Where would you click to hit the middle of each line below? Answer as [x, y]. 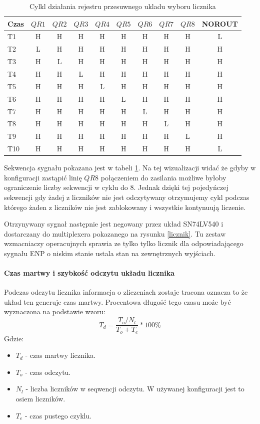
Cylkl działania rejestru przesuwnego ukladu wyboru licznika [122, 6]
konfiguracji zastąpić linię [43, 177]
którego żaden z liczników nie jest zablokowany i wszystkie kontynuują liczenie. [125, 207]
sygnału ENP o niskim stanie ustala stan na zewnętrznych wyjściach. [110, 253]
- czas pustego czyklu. [58, 415]
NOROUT [220, 23]
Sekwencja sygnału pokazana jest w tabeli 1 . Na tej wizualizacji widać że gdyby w [130, 168]
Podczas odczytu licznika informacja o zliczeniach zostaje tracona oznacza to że [126, 292]
